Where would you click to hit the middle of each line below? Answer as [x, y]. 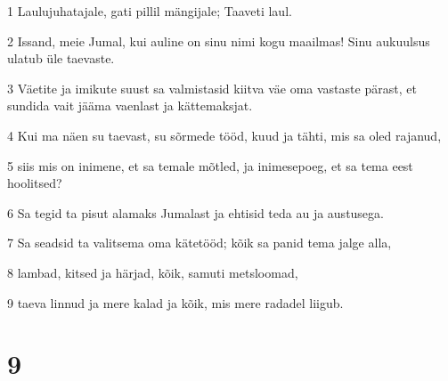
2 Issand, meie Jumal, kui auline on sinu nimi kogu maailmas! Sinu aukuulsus [219, 41]
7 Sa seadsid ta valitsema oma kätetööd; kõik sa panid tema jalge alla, [200, 243]
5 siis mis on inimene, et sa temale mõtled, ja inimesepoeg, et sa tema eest [210, 165]
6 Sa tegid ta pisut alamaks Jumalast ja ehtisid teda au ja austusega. [195, 212]
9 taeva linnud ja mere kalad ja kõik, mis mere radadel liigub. [175, 302]
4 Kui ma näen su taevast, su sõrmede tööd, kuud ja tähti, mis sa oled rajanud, [224, 135]
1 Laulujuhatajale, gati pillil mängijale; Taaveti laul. [150, 11]
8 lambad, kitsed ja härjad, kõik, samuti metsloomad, [153, 272]
